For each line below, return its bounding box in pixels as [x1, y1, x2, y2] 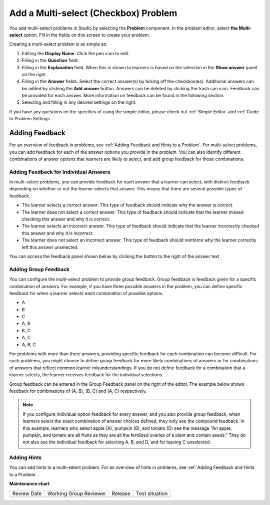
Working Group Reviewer [47, 490, 106, 497]
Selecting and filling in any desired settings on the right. [21, 99, 137, 105]
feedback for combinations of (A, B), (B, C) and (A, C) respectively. [9, 388, 147, 394]
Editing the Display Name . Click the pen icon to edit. [21, 50, 130, 56]
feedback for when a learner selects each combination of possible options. [9, 290, 164, 296]
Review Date [12, 490, 42, 497]
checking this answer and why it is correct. [21, 216, 110, 222]
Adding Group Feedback [9, 266, 70, 273]
